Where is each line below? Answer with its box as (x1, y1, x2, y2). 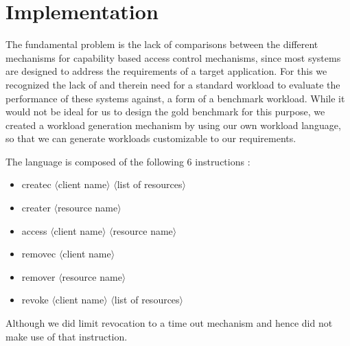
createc (21, 177, 51, 192)
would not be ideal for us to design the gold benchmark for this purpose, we (5, 104, 325, 119)
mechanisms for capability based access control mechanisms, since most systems (5, 50, 341, 65)
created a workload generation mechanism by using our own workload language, (5, 117, 341, 132)
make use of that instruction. (5, 329, 128, 343)
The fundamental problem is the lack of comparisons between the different (5, 37, 318, 51)
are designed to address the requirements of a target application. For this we (5, 64, 327, 78)
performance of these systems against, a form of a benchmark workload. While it (5, 91, 345, 105)
